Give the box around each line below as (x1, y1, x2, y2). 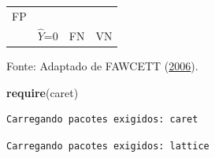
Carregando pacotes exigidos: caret (6, 114, 198, 126)
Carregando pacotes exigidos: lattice (6, 140, 209, 152)
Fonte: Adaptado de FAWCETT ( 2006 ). (6, 57, 198, 73)
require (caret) (6, 84, 79, 100)
